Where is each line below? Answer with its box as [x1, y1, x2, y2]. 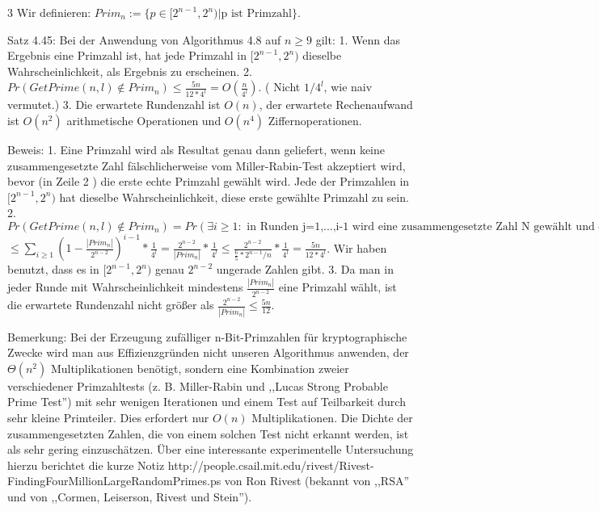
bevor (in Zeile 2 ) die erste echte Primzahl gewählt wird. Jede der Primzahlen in [7, 173, 410, 190]
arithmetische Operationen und [66, 111, 221, 128]
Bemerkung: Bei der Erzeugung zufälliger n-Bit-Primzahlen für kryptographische [7, 328, 407, 345]
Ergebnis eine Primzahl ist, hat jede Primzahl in [7, 47, 247, 64]
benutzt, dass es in [7, 261, 99, 278]
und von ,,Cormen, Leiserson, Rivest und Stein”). [7, 488, 252, 505]
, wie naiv [323, 78, 373, 95]
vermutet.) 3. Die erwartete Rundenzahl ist [7, 96, 221, 113]
